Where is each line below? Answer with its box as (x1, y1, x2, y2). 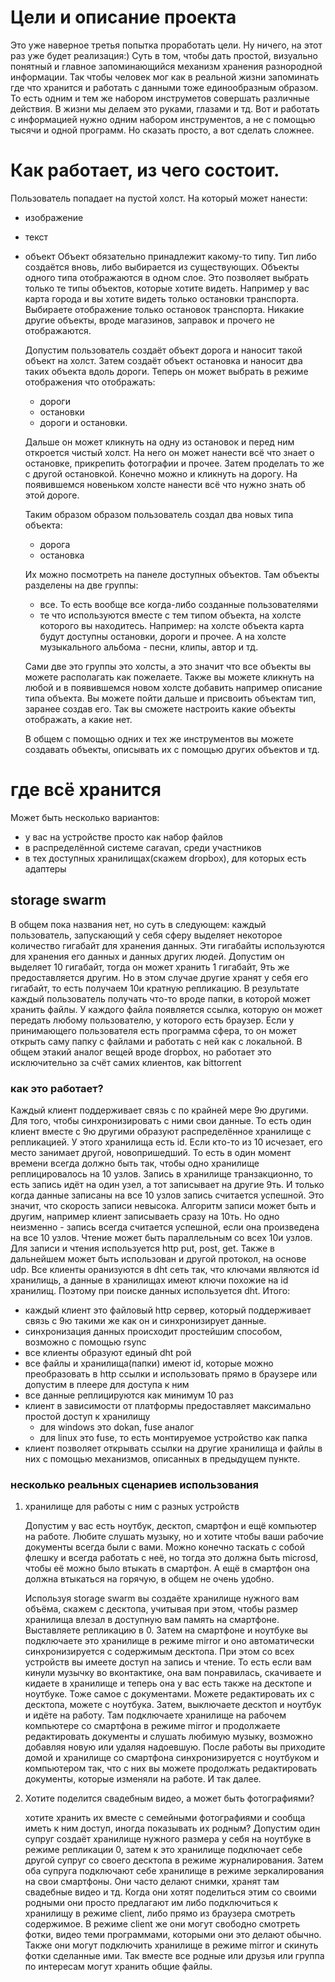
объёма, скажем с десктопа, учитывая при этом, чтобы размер (24, 1603, 298, 1615)
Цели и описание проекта (10, 6, 237, 29)
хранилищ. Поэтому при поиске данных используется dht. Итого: (10, 1284, 291, 1296)
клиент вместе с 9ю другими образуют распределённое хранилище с (10, 1125, 312, 1137)
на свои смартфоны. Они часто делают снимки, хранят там (24, 1876, 280, 1888)
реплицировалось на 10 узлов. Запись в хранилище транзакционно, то (10, 1167, 313, 1180)
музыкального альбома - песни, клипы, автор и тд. (39, 641, 259, 653)
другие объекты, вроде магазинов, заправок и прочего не (24, 314, 275, 326)
